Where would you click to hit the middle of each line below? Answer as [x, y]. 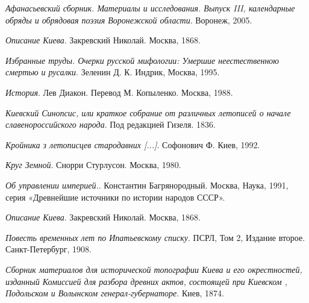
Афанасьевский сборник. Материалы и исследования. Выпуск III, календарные [150, 8]
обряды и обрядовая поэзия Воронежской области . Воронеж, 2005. [129, 20]
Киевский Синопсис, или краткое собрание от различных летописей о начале [148, 112]
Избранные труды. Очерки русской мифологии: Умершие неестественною [142, 60]
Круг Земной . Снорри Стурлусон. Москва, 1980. [93, 165]
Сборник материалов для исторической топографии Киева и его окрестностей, [154, 269]
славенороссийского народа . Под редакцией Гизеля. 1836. [111, 124]
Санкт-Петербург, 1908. [48, 249]
